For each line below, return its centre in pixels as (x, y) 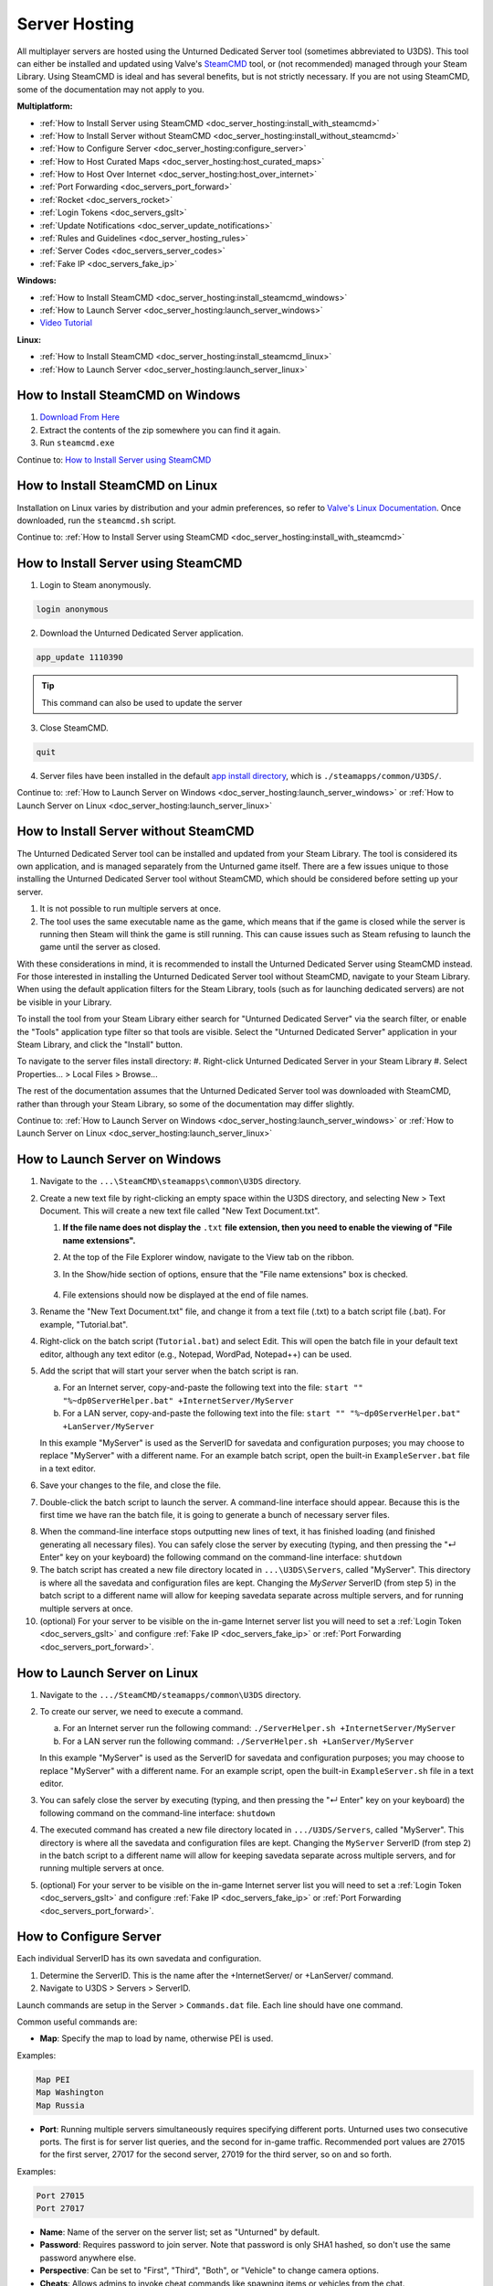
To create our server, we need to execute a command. (142, 1712)
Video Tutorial (66, 323)
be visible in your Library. (64, 1002)
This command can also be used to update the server (142, 702)
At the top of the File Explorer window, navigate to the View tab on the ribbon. (209, 1257)
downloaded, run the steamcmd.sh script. (97, 520)
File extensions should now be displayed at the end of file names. (186, 1295)
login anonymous (73, 609)
